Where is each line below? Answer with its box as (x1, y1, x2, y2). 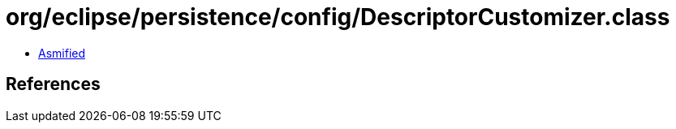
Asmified (38, 45, 86, 60)
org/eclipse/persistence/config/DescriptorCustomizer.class (6, 3, 670, 31)
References (6, 74, 101, 95)
